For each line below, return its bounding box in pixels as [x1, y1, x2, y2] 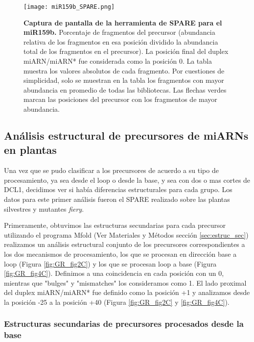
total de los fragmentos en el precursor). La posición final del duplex [23, 46, 229, 56]
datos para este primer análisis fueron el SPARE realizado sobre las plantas [4, 194, 230, 204]
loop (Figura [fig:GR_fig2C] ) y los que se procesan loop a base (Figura [4, 258, 217, 269]
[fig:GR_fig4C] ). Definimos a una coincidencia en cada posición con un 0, [4, 268, 224, 278]
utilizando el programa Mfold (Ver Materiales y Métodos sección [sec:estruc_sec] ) [4, 229, 249, 240]
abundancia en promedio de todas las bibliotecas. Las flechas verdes [23, 84, 227, 95]
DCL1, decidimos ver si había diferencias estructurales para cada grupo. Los [4, 184, 232, 195]
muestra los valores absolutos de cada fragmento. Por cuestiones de [23, 65, 225, 75]
